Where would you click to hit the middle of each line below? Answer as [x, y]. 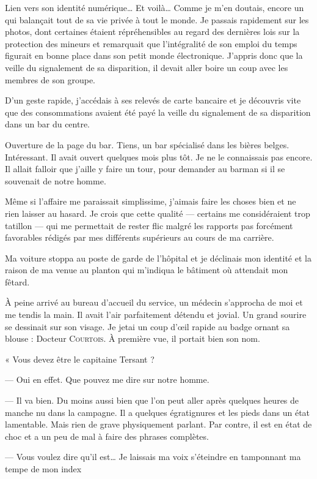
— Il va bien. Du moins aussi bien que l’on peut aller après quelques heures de [152, 400]
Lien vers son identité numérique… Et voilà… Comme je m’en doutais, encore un [155, 7]
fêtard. [17, 281]
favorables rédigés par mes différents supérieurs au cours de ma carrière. [140, 237]
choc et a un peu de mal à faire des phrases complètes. [107, 436]
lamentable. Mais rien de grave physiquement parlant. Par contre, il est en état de [158, 424]
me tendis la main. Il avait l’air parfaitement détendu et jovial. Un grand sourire [156, 315]
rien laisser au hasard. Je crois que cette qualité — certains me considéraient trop [158, 213]
